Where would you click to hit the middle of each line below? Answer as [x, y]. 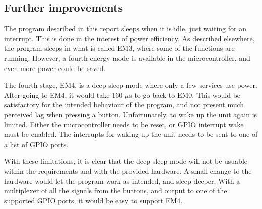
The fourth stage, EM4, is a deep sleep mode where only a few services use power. [131, 85]
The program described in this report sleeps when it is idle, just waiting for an [125, 28]
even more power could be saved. [55, 68]
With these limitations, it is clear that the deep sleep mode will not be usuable [126, 161]
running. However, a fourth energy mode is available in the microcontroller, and [127, 58]
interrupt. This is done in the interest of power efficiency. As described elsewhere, [129, 38]
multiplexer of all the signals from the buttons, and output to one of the [116, 191]
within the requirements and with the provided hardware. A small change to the [128, 170]
